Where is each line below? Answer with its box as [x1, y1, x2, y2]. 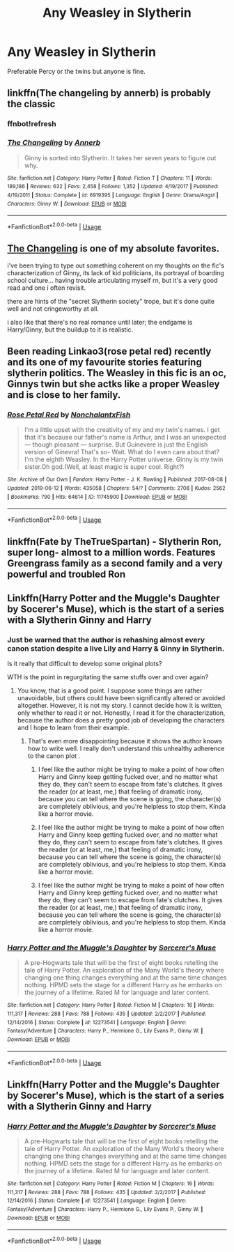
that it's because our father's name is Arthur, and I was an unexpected [24, 433, 226, 442]
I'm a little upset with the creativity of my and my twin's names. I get [24, 426, 221, 434]
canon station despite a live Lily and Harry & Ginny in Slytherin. [7, 643, 225, 653]
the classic [7, 98, 56, 110]
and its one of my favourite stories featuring [7, 357, 202, 369]
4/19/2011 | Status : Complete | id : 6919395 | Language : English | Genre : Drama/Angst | [7, 192, 219, 199]
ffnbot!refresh [7, 119, 57, 129]
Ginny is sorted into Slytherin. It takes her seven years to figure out [24, 153, 217, 162]
